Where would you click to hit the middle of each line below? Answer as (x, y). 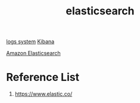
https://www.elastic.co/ (43, 94)
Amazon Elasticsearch (33, 53)
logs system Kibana (30, 42)
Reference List (43, 78)
